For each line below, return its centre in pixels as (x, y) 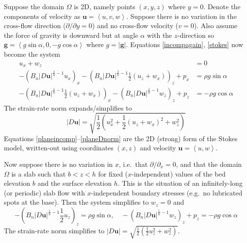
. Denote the (222, 6)
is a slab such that (39, 173)
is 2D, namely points (105, 6)
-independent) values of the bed (179, 173)
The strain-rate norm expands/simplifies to (68, 107)
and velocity (158, 148)
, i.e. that (133, 164)
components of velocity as (42, 16)
